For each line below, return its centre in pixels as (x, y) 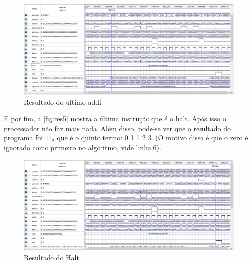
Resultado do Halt (51, 257)
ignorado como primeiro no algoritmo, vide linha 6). (83, 147)
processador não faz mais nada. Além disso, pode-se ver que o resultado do (117, 128)
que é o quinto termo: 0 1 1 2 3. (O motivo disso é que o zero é (152, 138)
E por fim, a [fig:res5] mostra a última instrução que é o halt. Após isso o (115, 118)
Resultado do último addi (62, 101)
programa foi (24, 138)
